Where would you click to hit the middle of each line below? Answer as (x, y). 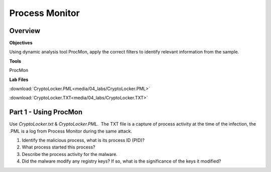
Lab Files (19, 79)
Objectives (21, 43)
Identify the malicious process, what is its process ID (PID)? (83, 140)
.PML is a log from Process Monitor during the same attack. (71, 131)
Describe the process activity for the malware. (70, 154)
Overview (25, 31)
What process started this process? (58, 147)
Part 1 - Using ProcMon (46, 112)
